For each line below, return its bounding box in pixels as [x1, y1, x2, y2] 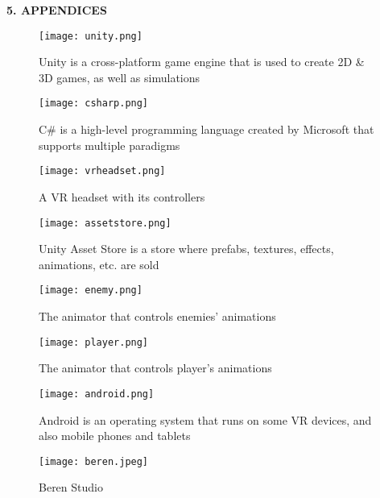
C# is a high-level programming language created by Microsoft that [39, 121, 374, 138]
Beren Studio [39, 479, 103, 496]
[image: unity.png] [39, 30, 142, 42]
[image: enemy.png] [39, 284, 142, 297]
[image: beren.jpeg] [39, 455, 149, 467]
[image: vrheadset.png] [39, 165, 166, 177]
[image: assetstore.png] [39, 217, 171, 229]
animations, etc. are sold [39, 255, 159, 272]
